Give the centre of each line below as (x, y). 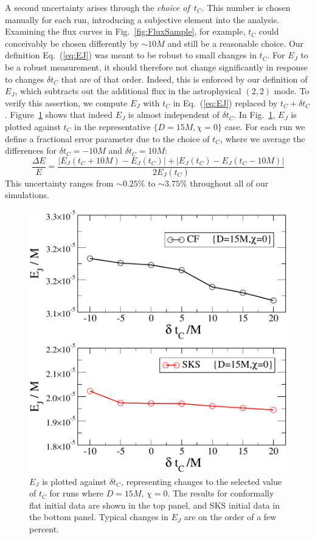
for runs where (76, 493)
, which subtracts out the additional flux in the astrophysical (128, 91)
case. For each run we (265, 126)
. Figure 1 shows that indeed (59, 115)
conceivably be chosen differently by (72, 43)
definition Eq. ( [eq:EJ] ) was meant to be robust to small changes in (131, 55)
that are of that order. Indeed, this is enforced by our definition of (184, 79)
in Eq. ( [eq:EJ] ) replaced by (225, 102)
